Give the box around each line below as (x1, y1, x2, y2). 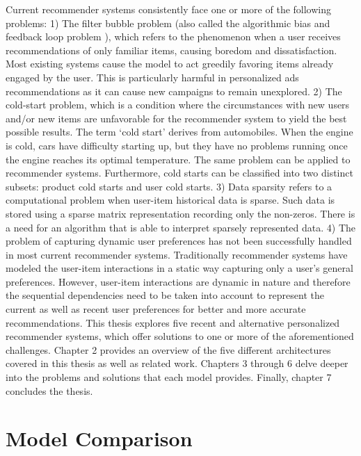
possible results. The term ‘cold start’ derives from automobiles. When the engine (6, 124, 353, 139)
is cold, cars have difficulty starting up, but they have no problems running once (6, 138, 348, 152)
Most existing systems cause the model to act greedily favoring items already (6, 56, 334, 71)
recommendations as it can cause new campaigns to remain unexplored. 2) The (6, 83, 342, 98)
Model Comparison (6, 424, 193, 453)
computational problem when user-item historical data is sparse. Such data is (6, 193, 335, 207)
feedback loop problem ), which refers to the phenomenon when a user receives (6, 29, 341, 44)
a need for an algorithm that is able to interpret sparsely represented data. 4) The (6, 220, 356, 234)
